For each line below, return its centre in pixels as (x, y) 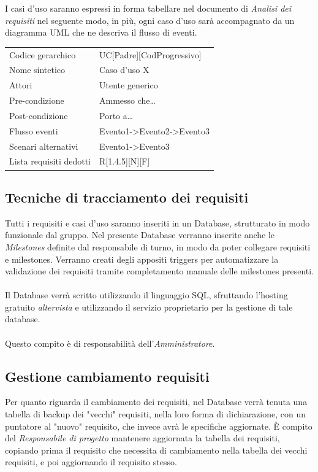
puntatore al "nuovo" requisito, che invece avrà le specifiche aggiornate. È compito (159, 426)
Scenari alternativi (44, 146)
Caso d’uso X (124, 70)
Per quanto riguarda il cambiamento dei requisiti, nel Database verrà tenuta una (156, 402)
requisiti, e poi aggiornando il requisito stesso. (91, 462)
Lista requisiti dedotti (50, 161)
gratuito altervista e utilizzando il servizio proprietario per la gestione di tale (149, 307)
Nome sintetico (37, 70)
